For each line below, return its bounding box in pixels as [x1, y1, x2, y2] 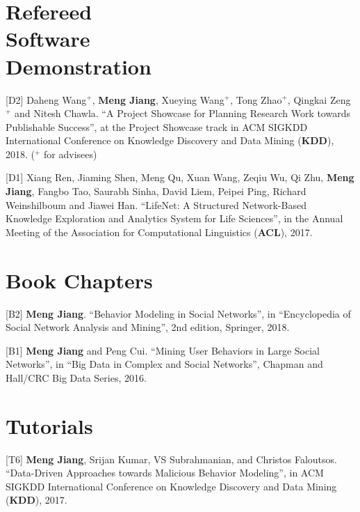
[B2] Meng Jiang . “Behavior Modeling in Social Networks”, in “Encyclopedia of [6, 306, 351, 320]
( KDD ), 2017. [6, 492, 67, 507]
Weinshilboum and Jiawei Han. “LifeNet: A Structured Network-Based [6, 197, 306, 212]
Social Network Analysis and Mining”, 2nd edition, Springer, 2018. [6, 320, 290, 334]
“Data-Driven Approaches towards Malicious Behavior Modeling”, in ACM [6, 465, 324, 480]
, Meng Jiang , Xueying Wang [92, 92, 224, 107]
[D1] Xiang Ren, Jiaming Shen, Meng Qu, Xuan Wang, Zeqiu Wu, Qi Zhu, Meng [6, 170, 354, 185]
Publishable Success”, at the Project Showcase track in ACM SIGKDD [6, 119, 308, 134]
